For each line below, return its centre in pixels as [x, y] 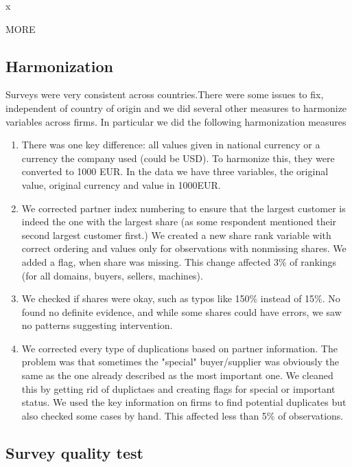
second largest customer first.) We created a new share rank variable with [176, 235]
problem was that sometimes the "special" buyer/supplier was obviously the [180, 362]
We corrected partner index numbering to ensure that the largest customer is [184, 208]
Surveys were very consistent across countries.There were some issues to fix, [165, 94]
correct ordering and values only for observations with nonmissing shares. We [184, 248]
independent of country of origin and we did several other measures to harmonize [176, 107]
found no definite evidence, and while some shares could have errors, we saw [181, 311]
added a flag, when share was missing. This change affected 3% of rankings [179, 261]
